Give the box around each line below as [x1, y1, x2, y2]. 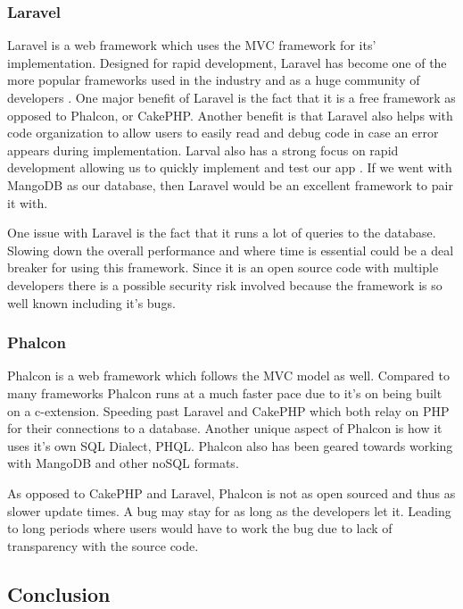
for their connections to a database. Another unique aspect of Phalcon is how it [7, 419, 442, 438]
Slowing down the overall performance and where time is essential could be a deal [7, 240, 454, 259]
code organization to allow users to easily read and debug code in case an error [7, 123, 439, 142]
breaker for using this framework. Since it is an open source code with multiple [7, 258, 439, 277]
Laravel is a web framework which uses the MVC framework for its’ [7, 36, 376, 54]
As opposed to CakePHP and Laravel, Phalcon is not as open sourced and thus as [7, 483, 456, 502]
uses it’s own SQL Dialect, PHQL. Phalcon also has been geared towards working [7, 436, 453, 455]
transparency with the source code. [7, 536, 199, 555]
